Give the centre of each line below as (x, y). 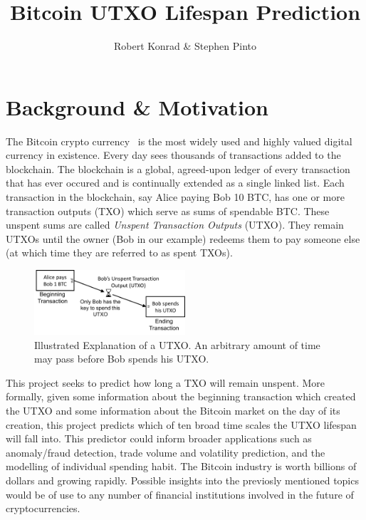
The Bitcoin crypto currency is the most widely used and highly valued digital (179, 141)
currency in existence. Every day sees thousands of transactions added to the (173, 155)
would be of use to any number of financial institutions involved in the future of (180, 494)
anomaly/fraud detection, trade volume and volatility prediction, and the (166, 452)
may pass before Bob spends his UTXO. (122, 359)
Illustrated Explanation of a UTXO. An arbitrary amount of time (177, 344)
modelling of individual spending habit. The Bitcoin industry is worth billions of (181, 466)
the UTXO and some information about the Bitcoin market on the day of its (173, 411)
